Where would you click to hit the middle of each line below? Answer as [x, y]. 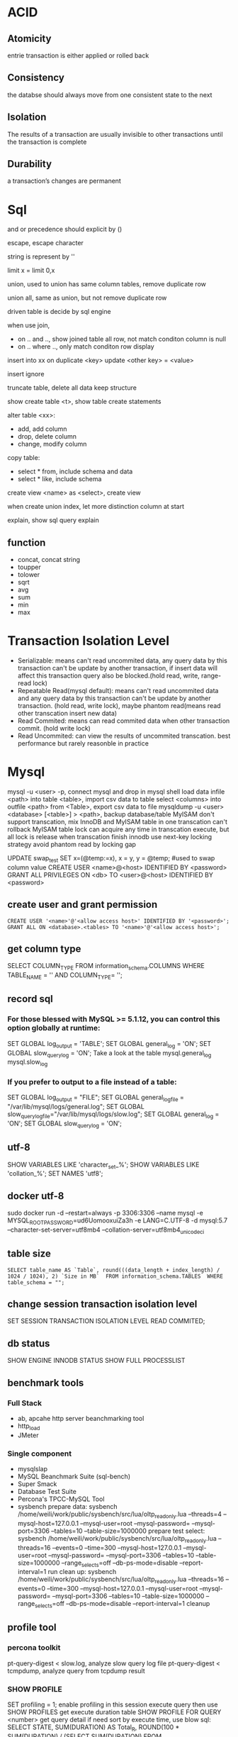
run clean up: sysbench [82, 1572]
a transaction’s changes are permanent [64, 181]
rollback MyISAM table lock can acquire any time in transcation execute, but [118, 829]
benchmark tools [46, 1383]
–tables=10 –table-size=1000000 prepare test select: [128, 1531]
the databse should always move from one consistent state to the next [110, 95]
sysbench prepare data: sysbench [67, 1507]
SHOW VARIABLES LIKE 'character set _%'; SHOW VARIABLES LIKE [103, 1165]
